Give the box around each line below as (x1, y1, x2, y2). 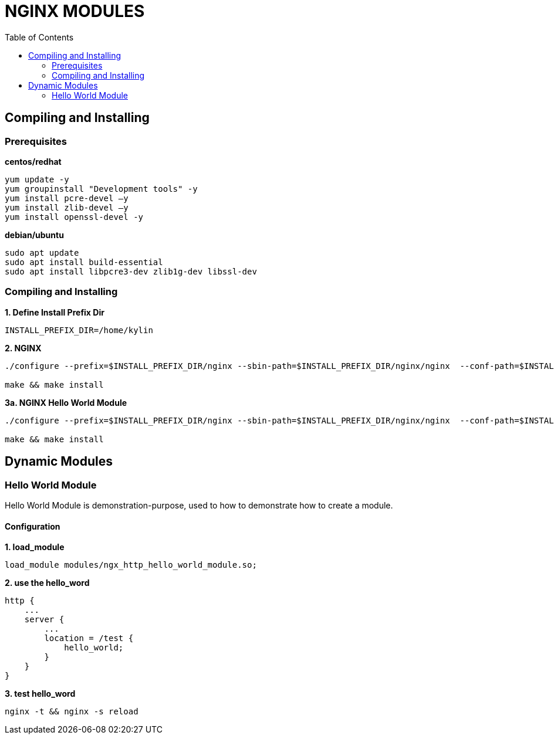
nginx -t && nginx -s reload (5, 707, 138, 717)
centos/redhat (5, 156, 62, 167)
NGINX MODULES (5, 1, 145, 21)
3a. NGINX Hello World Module (5, 397, 127, 408)
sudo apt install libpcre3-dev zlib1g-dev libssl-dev (5, 266, 257, 276)
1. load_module (5, 542, 65, 552)
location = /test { (44, 633, 134, 643)
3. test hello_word (5, 689, 76, 699)
